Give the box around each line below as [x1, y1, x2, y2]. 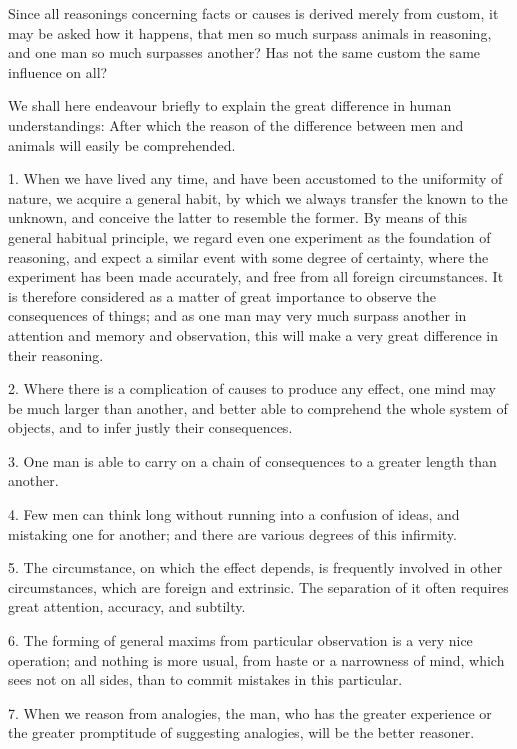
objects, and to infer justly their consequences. [8, 417, 293, 438]
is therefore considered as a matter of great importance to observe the [8, 285, 436, 306]
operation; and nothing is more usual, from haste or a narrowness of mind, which [8, 649, 505, 670]
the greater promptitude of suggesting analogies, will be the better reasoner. [8, 722, 475, 743]
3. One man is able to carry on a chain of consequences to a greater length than [8, 450, 497, 471]
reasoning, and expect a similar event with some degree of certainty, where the [8, 246, 489, 267]
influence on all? [8, 61, 108, 82]
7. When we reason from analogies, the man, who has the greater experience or [8, 702, 492, 723]
